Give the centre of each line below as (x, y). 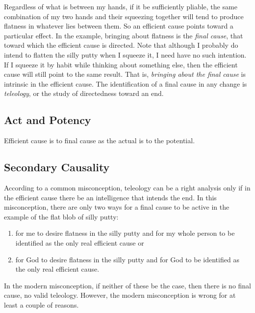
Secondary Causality (57, 167)
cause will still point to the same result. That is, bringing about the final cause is (125, 74)
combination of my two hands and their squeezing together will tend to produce (124, 16)
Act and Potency (48, 120)
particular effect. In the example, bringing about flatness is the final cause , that (124, 35)
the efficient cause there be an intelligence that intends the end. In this (110, 197)
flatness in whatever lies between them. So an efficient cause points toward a (119, 26)
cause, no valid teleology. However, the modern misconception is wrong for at (120, 295)
